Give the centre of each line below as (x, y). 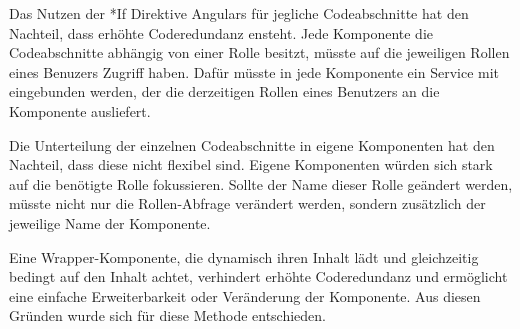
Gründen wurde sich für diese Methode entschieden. (168, 315)
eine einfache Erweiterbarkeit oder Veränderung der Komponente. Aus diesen (245, 295)
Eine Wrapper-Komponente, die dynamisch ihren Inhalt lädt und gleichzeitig (244, 256)
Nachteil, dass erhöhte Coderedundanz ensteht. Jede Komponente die (221, 32)
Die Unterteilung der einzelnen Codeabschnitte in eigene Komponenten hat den (252, 144)
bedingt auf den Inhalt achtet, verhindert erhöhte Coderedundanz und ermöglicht (258, 276)
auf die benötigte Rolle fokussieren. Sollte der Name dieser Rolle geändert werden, (261, 183)
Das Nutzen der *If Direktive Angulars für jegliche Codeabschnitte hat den (239, 13)
